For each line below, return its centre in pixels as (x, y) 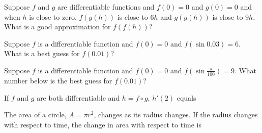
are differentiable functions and (106, 7)
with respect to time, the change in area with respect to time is (103, 124)
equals (186, 97)
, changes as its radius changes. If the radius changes (176, 115)
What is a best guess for (42, 53)
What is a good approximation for (57, 27)
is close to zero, (53, 16)
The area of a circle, (35, 115)
